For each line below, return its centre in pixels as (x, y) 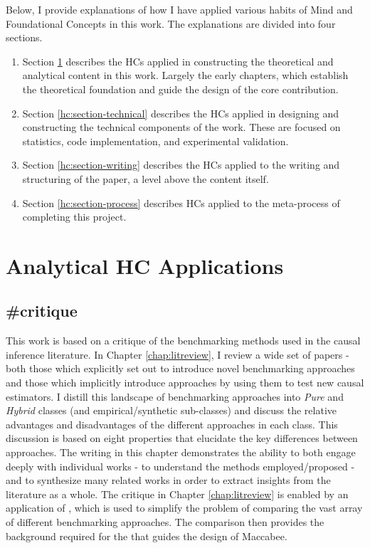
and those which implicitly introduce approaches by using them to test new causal (185, 383)
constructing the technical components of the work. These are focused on (181, 127)
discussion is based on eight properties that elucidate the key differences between (182, 438)
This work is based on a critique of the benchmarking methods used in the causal (183, 341)
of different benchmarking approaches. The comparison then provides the (165, 522)
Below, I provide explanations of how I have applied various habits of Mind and (179, 9)
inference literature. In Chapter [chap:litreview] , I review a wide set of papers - (178, 354)
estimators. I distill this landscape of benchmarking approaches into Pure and (175, 396)
